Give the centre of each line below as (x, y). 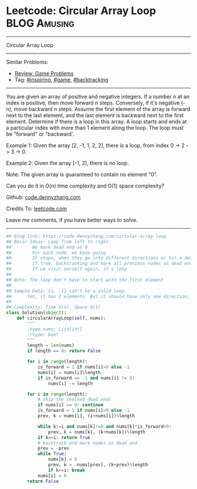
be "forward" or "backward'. (40, 134)
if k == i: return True (64, 437)
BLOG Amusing (40, 23)
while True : (52, 454)
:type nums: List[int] (55, 329)
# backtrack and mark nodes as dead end (87, 443)
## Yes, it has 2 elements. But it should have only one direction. (98, 296)
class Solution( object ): (36, 313)
